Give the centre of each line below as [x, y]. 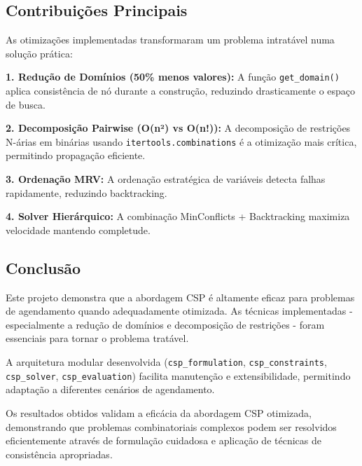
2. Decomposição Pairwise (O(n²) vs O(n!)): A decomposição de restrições [178, 128]
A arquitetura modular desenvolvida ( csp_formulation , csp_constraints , [166, 362]
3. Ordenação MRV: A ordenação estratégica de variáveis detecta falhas [166, 179]
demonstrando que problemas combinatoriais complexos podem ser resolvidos [171, 426]
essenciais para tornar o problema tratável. [97, 338]
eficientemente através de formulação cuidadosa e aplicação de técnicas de [163, 440]
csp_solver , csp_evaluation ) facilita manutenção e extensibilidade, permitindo [178, 375]
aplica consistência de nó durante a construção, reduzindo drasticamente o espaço [181, 91]
